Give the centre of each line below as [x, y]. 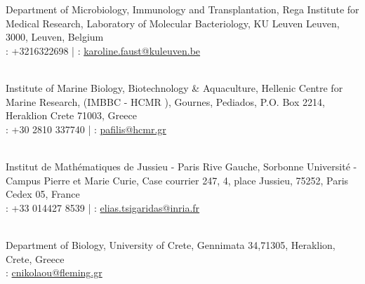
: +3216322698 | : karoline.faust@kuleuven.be [103, 50]
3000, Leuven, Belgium [55, 37]
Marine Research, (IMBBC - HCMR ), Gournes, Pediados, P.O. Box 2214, [165, 101]
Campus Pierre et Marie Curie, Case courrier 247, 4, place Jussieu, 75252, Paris [177, 180]
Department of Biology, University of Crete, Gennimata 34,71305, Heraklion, [171, 244]
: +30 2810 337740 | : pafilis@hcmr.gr [86, 129]
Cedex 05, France [43, 194]
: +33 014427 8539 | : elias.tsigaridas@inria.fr [103, 207]
